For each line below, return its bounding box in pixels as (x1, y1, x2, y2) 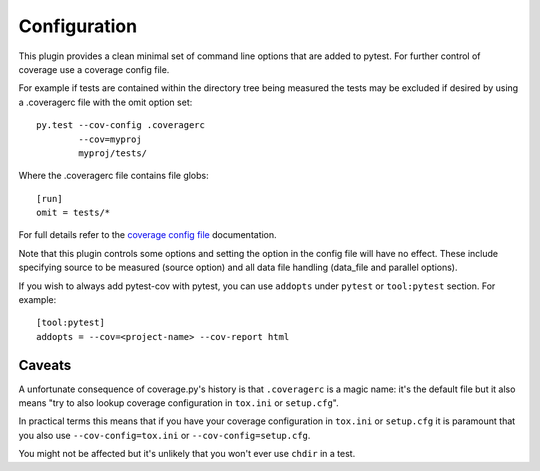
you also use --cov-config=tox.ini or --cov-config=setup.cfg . (18, 429, 311, 441)
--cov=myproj (78, 133, 142, 145)
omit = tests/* (36, 207, 111, 219)
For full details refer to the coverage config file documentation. (18, 229, 277, 241)
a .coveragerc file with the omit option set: (18, 96, 193, 108)
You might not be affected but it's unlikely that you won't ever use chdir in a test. (18, 448, 356, 460)
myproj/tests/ (78, 147, 148, 159)
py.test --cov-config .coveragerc (36, 120, 205, 131)
